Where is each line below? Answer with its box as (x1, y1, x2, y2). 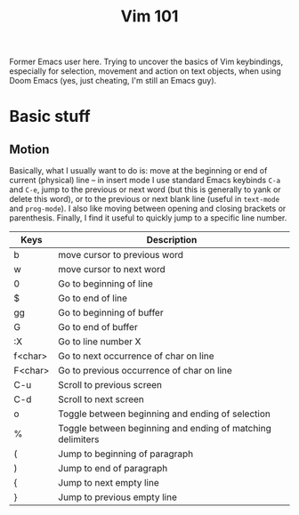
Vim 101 (120, 6, 179, 27)
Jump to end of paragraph (57, 463, 168, 475)
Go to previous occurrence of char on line (57, 365, 233, 377)
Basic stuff (9, 107, 91, 126)
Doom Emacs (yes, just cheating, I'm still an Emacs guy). (9, 76, 217, 86)
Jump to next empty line (57, 477, 159, 489)
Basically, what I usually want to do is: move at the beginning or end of (9, 165, 268, 176)
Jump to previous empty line (57, 491, 178, 503)
